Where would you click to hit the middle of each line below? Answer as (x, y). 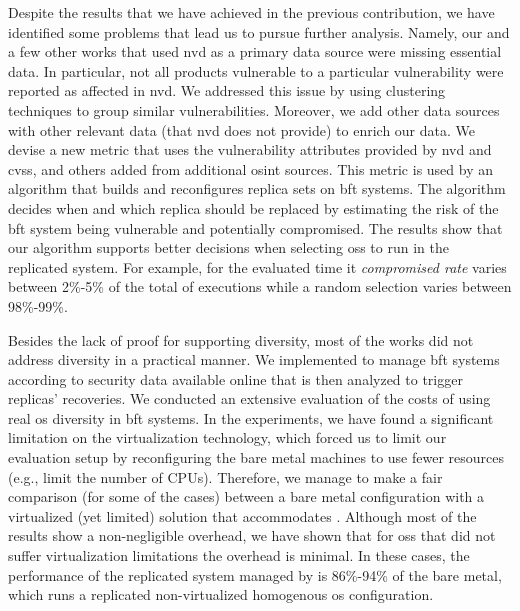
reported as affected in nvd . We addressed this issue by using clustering (227, 90)
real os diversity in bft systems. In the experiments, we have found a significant (251, 417)
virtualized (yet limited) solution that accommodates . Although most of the (242, 515)
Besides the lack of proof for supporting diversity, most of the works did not (241, 339)
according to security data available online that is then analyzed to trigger (235, 378)
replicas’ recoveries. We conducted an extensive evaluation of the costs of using (249, 398)
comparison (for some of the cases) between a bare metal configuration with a (246, 496)
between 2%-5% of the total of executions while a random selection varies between (260, 286)
